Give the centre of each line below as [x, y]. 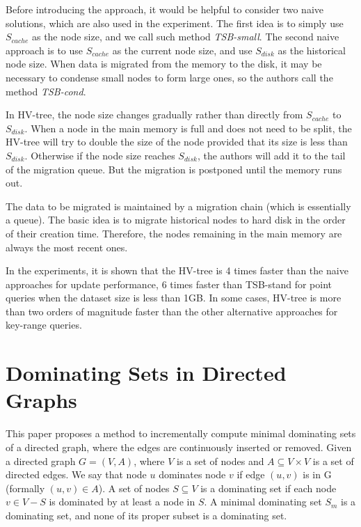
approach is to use [45, 50]
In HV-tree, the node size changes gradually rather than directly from [154, 115]
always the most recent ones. [67, 247]
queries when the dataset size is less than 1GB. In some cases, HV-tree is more [174, 298]
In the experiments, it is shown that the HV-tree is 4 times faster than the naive [177, 270]
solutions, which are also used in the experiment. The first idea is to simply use [175, 23]
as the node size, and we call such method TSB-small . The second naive [185, 37]
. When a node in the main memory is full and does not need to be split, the [188, 128]
